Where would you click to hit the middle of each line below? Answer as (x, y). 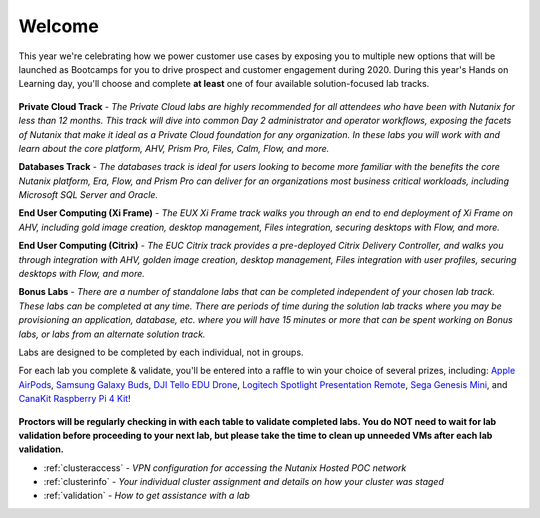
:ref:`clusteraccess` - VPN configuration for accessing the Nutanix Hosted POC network (225, 467)
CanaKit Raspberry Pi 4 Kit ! (74, 399)
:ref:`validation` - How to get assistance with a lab (146, 496)
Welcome (58, 26)
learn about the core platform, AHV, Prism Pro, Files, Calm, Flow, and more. (174, 148)
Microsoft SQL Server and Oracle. (88, 195)
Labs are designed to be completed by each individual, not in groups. (161, 352)
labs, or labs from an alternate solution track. (112, 334)
